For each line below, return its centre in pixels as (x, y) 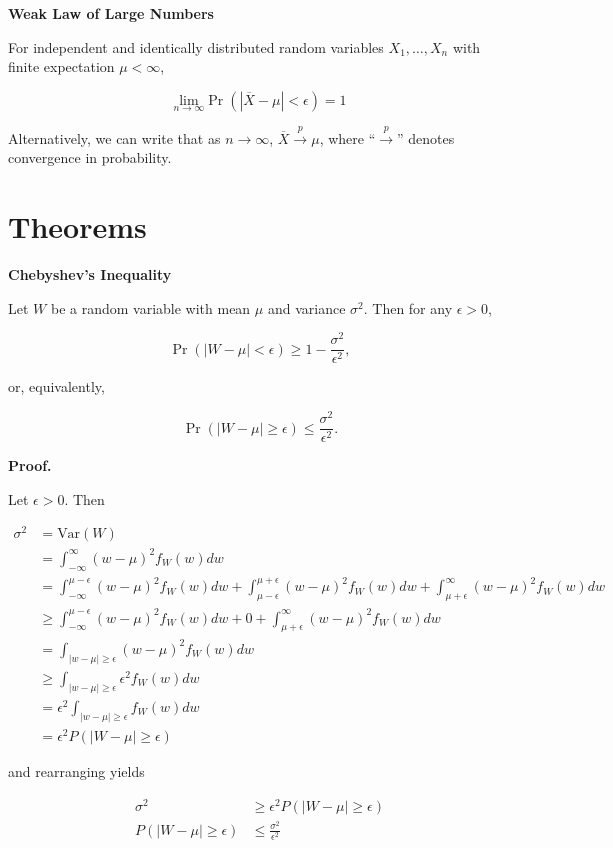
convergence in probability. (90, 157)
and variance (306, 307)
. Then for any (408, 307)
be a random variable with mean (150, 307)
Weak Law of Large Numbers (111, 13)
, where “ (347, 137)
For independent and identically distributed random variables (196, 46)
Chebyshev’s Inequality (90, 274)
